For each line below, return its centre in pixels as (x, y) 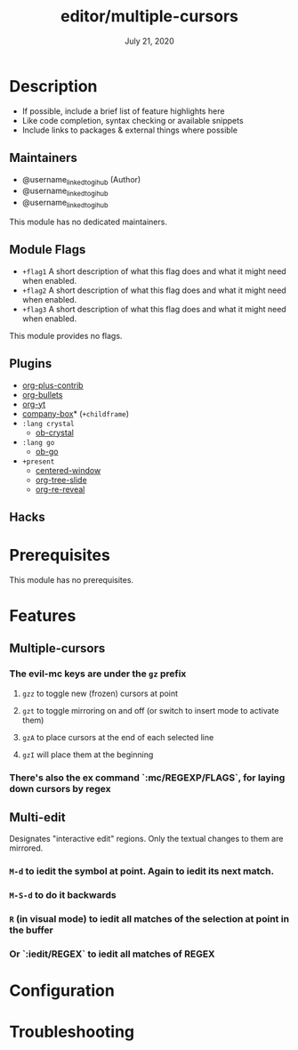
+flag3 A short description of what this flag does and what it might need (154, 309)
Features (43, 616)
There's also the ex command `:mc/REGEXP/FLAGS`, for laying (147, 778)
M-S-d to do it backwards (63, 895)
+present (38, 461)
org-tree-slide (61, 480)
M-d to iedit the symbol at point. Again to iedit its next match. (141, 871)
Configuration (62, 991)
